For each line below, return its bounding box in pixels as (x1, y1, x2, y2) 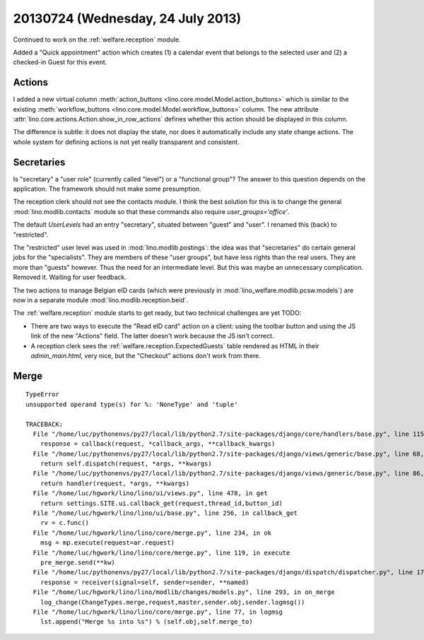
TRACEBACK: (25, 420, 64, 428)
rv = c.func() (40, 519, 90, 527)
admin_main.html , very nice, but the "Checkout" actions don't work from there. (30, 351, 261, 360)
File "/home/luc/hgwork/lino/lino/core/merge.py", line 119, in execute (33, 548, 290, 557)
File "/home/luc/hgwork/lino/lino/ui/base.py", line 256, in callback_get (33, 509, 298, 517)
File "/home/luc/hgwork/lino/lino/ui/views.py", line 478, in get (33, 490, 268, 497)
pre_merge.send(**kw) (40, 559, 116, 567)
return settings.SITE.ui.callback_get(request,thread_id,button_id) (40, 499, 283, 507)
